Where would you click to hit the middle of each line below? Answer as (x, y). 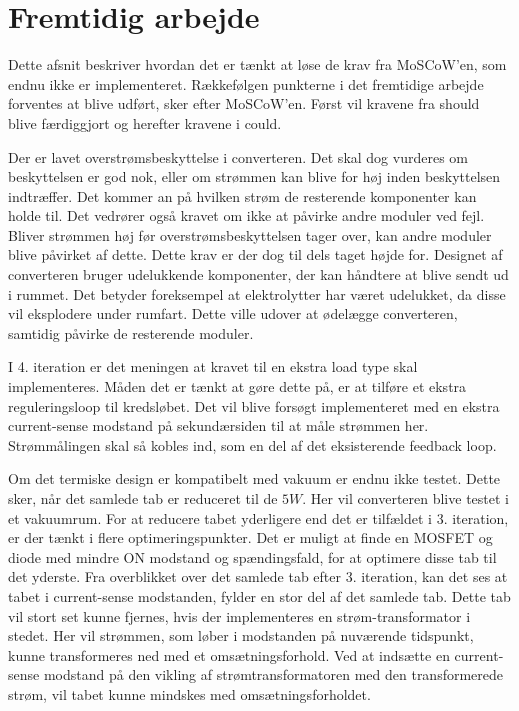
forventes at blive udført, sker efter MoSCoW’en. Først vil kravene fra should (244, 103)
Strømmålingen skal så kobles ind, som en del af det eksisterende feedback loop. (252, 444)
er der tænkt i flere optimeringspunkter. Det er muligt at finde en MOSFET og (250, 537)
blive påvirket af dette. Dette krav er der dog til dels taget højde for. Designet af (255, 254)
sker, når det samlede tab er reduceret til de (143, 498)
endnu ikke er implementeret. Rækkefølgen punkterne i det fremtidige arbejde (246, 83)
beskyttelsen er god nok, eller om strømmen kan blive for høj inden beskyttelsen (254, 176)
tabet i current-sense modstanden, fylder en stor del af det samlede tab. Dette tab (259, 595)
